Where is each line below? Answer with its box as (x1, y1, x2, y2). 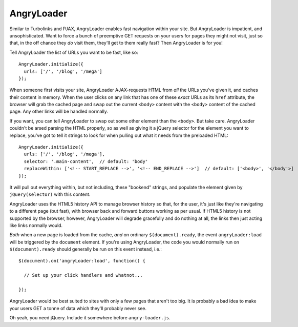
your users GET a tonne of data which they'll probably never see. (9, 305, 147, 311)
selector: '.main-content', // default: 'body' (24, 158, 148, 164)
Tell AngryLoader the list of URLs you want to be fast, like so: (9, 49, 138, 55)
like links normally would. (9, 222, 63, 228)
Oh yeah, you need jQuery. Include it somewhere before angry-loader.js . (9, 315, 171, 321)
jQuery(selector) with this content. (9, 191, 91, 197)
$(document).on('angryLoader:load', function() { (18, 258, 146, 264)
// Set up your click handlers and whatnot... (24, 272, 143, 278)
